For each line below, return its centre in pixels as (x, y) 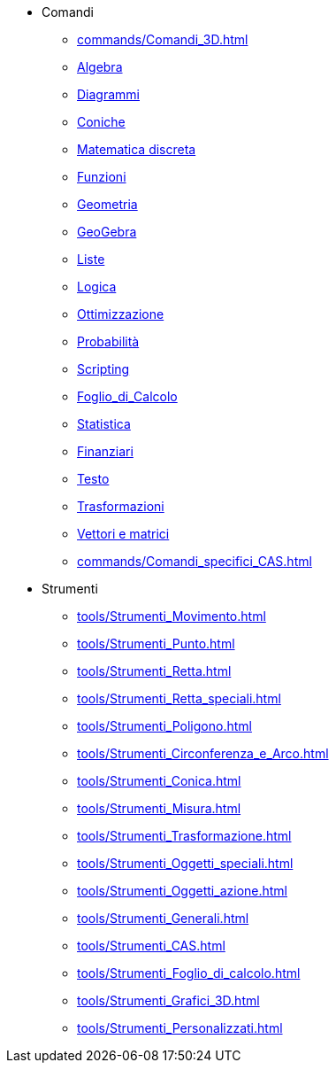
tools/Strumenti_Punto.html (156, 644)
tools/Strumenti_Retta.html (154, 671)
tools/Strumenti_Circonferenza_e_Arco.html (203, 753)
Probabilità (108, 341)
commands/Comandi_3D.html (163, 39)
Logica (97, 287)
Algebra (100, 67)
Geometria (107, 204)
